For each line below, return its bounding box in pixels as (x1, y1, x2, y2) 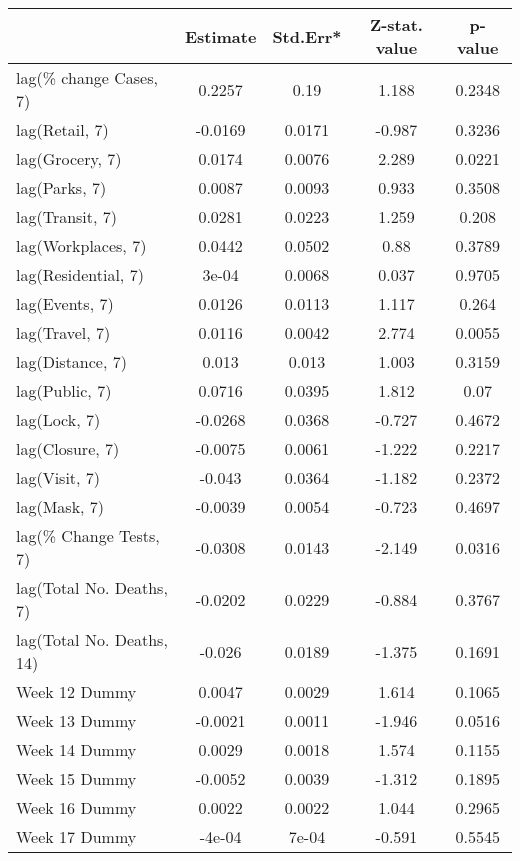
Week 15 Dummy (16, 767, 137, 790)
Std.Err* (272, 24, 342, 48)
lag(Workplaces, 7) (16, 234, 147, 257)
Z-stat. (369, 13, 423, 36)
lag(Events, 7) (16, 292, 114, 315)
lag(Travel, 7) (16, 321, 111, 344)
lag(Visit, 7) (16, 466, 101, 489)
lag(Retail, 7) (16, 118, 109, 141)
